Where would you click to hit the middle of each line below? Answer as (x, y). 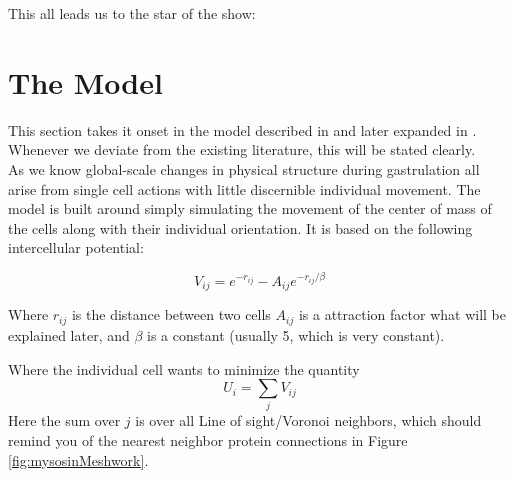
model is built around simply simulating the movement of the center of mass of (250, 208)
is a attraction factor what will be (402, 314)
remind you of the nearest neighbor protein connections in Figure (208, 440)
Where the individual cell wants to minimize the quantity (184, 368)
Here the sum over (64, 420)
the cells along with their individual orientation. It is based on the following (240, 227)
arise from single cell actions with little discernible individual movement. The (244, 188)
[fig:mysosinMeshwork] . (78, 459)
